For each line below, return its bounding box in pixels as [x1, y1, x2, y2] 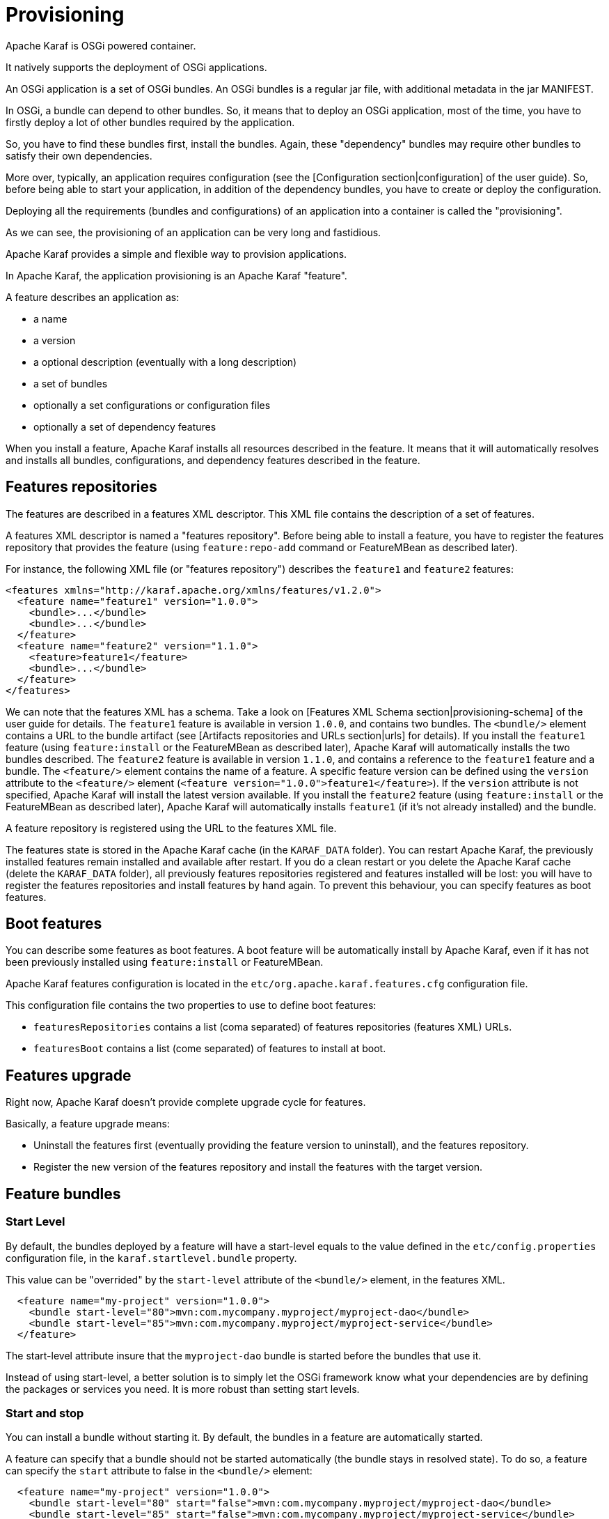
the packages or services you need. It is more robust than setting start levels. [6, 1382, 360, 1395]
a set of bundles [33, 377, 108, 390]
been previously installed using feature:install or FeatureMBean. [6, 956, 324, 969]
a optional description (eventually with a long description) [33, 355, 297, 368]
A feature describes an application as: [6, 291, 180, 303]
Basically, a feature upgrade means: [6, 1118, 170, 1130]
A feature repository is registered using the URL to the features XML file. [6, 822, 337, 834]
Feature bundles [6, 1185, 121, 1203]
